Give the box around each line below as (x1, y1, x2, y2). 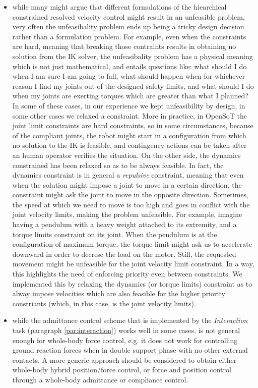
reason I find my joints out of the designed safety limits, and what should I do (12, 80, 254, 91)
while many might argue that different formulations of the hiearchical (12, 2, 227, 12)
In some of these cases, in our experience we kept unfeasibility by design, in (12, 100, 245, 110)
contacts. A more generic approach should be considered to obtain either (12, 354, 237, 365)
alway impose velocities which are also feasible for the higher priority (12, 288, 225, 299)
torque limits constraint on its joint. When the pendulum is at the (12, 229, 217, 239)
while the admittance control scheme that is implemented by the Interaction (12, 315, 248, 325)
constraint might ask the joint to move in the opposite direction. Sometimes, (12, 189, 248, 200)
